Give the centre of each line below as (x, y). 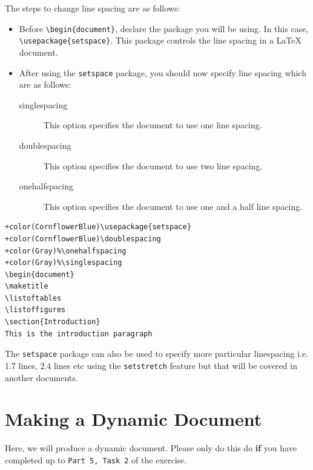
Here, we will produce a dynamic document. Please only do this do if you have (151, 448)
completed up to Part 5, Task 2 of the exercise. (96, 459)
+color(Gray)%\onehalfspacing (66, 251)
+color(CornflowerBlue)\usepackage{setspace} (98, 227)
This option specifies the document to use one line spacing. (153, 125)
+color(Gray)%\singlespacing (64, 263)
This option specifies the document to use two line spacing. (153, 165)
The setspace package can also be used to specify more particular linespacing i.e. (157, 354)
